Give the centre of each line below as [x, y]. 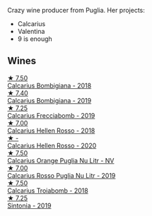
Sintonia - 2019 [29, 205]
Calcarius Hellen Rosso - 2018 [51, 131]
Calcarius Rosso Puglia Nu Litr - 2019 [62, 175]
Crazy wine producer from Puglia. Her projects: [76, 10]
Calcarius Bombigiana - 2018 [49, 85]
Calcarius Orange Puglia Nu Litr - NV [61, 160]
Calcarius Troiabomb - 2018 [48, 191]
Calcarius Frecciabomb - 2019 [51, 115]
